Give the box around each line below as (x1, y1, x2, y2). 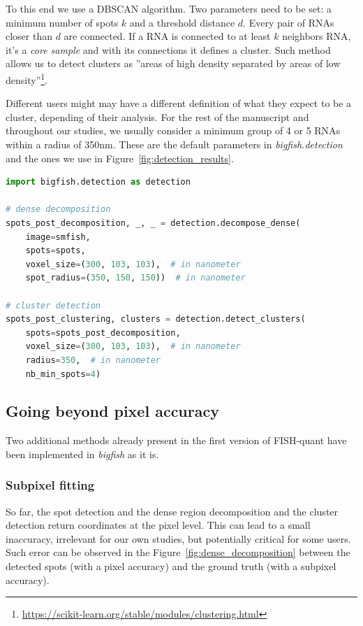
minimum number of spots (6, 15, 119, 29)
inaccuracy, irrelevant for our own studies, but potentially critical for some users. (6, 531, 351, 546)
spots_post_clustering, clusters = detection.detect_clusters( (6, 314, 306, 325)
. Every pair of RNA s (243, 15, 334, 29)
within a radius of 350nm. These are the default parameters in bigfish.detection (6, 137, 343, 151)
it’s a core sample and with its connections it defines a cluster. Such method (6, 42, 331, 57)
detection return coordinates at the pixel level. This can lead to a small (6, 518, 311, 532)
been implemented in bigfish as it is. (6, 446, 159, 461)
